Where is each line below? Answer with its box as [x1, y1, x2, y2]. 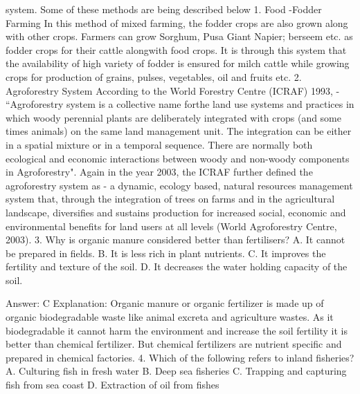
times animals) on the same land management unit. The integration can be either [6, 124, 352, 138]
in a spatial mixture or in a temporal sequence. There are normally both [6, 137, 313, 151]
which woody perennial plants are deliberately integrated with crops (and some [6, 110, 341, 124]
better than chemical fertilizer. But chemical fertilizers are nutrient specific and [6, 337, 342, 351]
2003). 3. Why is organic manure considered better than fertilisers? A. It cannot [6, 232, 345, 247]
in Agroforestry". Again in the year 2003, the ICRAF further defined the [6, 165, 313, 179]
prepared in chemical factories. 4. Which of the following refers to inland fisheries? [6, 350, 354, 364]
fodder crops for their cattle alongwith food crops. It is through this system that [6, 42, 347, 57]
